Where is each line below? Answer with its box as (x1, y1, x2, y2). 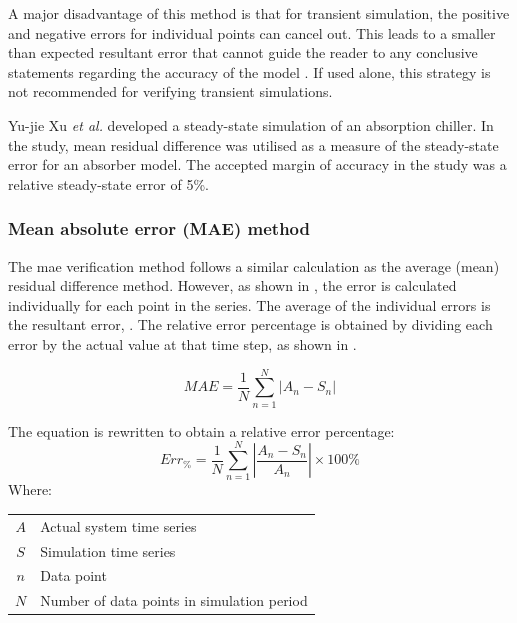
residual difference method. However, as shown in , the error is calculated (8, 275, 457, 296)
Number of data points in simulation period (40, 590, 308, 611)
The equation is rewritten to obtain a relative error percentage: (8, 420, 395, 441)
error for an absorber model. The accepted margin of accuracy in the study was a (8, 154, 507, 175)
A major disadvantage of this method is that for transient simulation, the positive (8, 3, 510, 23)
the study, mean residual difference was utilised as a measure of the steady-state (8, 134, 499, 155)
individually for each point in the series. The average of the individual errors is (8, 294, 491, 315)
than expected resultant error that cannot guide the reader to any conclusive (8, 42, 478, 63)
